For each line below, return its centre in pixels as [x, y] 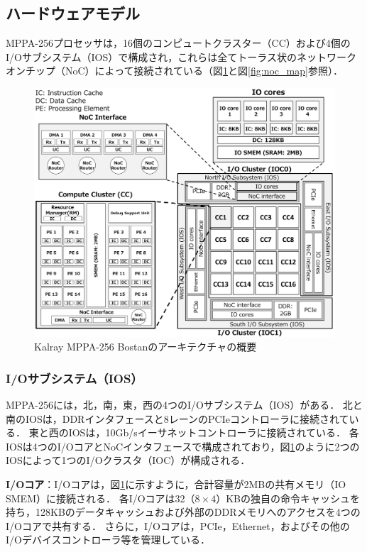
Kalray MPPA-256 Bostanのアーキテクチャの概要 [146, 347]
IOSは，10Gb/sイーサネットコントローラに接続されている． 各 [214, 432]
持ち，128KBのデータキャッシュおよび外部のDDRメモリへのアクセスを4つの [183, 512]
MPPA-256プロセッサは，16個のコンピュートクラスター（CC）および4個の [178, 43]
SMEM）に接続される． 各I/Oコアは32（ [100, 498]
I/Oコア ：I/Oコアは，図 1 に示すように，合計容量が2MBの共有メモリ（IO [176, 484]
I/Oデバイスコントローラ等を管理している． [108, 540]
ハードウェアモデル [73, 13]
